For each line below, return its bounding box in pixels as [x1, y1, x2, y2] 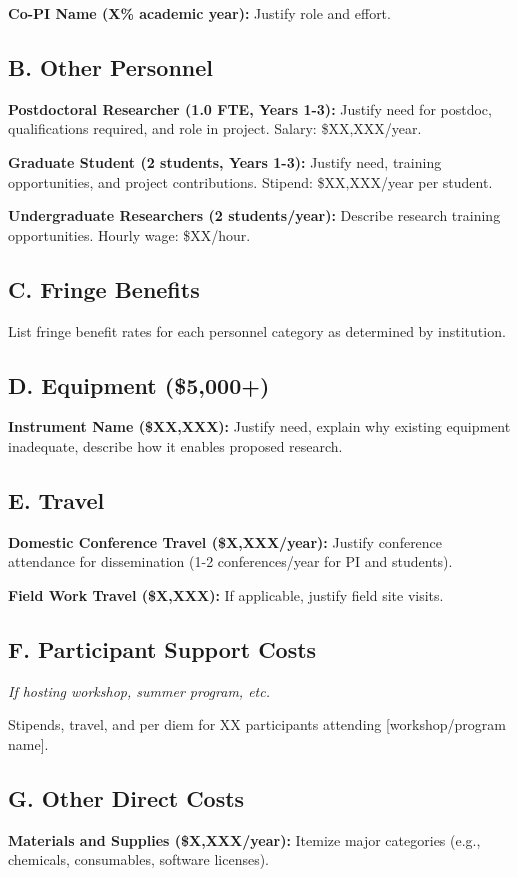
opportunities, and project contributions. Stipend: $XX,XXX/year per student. [8, 171, 493, 192]
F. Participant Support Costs [8, 633, 317, 664]
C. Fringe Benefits [8, 273, 200, 304]
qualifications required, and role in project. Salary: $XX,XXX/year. [8, 118, 422, 139]
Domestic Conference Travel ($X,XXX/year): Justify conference [8, 531, 443, 552]
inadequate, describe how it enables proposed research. [8, 435, 343, 456]
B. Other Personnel [8, 51, 214, 82]
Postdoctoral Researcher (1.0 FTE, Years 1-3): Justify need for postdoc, [8, 98, 492, 119]
